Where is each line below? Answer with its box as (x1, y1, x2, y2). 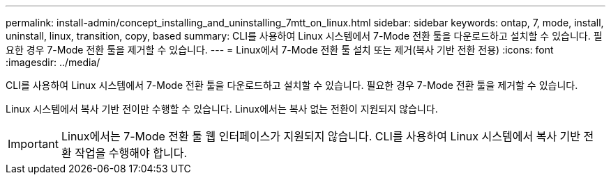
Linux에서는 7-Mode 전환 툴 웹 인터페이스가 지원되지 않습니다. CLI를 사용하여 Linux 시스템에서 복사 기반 (61, 129, 581, 143)
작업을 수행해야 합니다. (75, 146, 187, 160)
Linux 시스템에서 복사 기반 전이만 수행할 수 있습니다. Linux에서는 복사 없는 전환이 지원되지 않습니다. (6, 103, 438, 115)
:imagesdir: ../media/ (6, 56, 100, 68)
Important (8, 137, 59, 151)
